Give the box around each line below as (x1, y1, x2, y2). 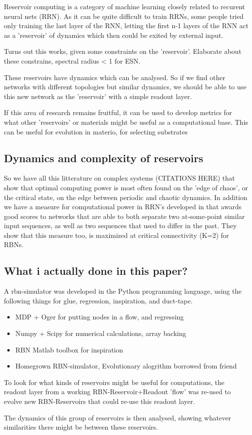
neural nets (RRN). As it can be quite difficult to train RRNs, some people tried (4, 11, 244, 21)
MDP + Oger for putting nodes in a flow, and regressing (15, 312, 184, 322)
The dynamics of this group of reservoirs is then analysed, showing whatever (4, 412, 231, 422)
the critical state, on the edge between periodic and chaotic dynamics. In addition (4, 192, 248, 202)
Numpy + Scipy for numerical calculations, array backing (15, 328, 186, 338)
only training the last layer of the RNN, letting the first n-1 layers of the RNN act (4, 20, 249, 31)
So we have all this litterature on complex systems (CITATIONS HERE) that (4, 173, 235, 183)
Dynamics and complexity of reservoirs (4, 150, 203, 165)
